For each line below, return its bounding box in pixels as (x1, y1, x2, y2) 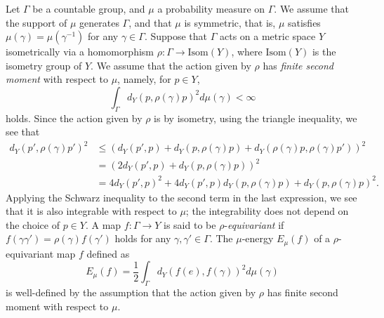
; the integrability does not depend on (185, 204, 349, 218)
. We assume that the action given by (91, 58, 251, 72)
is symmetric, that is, (184, 15, 276, 29)
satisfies (287, 15, 321, 29)
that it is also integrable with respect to (6, 204, 177, 218)
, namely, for (117, 72, 171, 86)
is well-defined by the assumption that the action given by (6, 285, 256, 300)
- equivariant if (224, 217, 284, 232)
